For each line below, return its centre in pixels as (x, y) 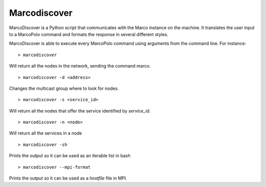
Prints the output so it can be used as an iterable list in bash (70, 156)
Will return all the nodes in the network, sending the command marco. (80, 66)
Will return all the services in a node (46, 133)
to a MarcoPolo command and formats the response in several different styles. (89, 34)
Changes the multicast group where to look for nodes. (64, 88)
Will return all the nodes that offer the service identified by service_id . (80, 111)
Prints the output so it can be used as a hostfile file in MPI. (68, 178)
